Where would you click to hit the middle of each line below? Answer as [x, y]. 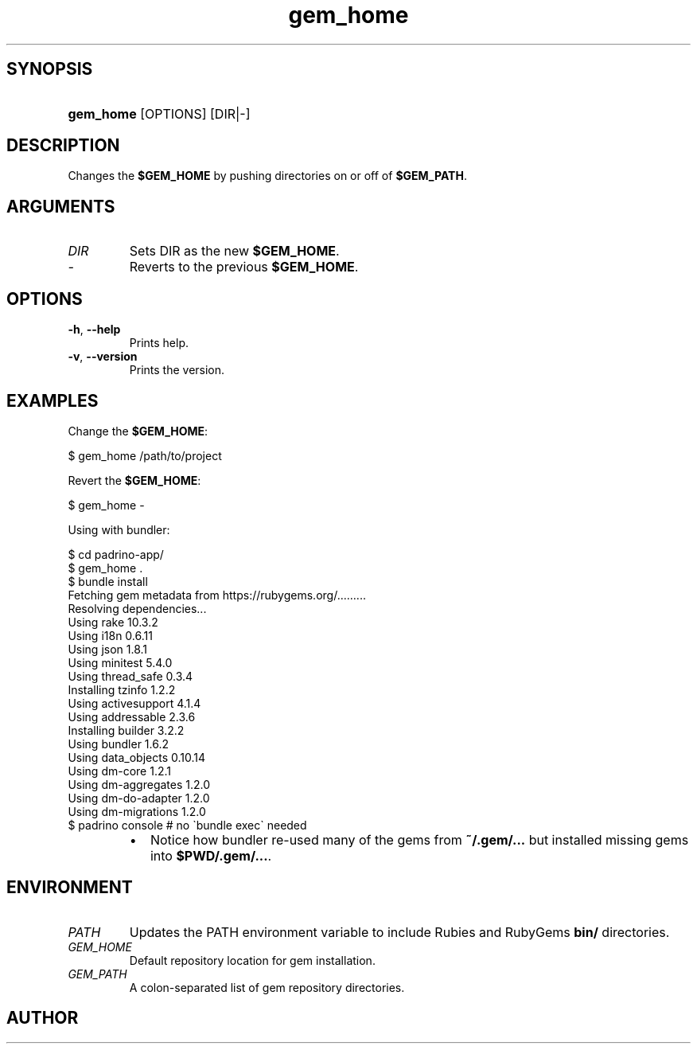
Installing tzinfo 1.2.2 [122, 689]
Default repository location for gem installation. [252, 960]
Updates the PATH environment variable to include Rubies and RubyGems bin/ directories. [399, 932]
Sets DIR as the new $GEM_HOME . [234, 251]
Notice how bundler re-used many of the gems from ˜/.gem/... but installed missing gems [419, 839]
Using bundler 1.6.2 [118, 744]
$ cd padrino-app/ [116, 554]
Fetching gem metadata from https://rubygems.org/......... [217, 595]
